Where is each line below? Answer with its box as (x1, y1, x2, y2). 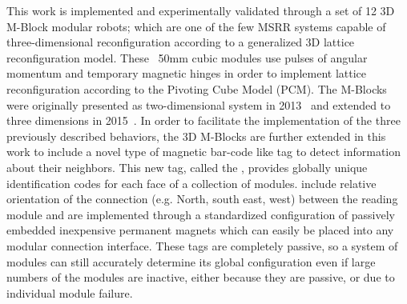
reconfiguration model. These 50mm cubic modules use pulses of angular (6, 49, 368, 66)
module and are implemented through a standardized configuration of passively (6, 206, 395, 222)
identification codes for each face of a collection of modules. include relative (6, 174, 377, 191)
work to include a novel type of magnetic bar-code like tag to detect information (6, 143, 401, 160)
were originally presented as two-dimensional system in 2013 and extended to (6, 96, 391, 113)
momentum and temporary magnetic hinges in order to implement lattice (6, 65, 366, 82)
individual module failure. (6, 284, 133, 301)
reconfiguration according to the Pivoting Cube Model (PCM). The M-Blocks (6, 80, 387, 97)
